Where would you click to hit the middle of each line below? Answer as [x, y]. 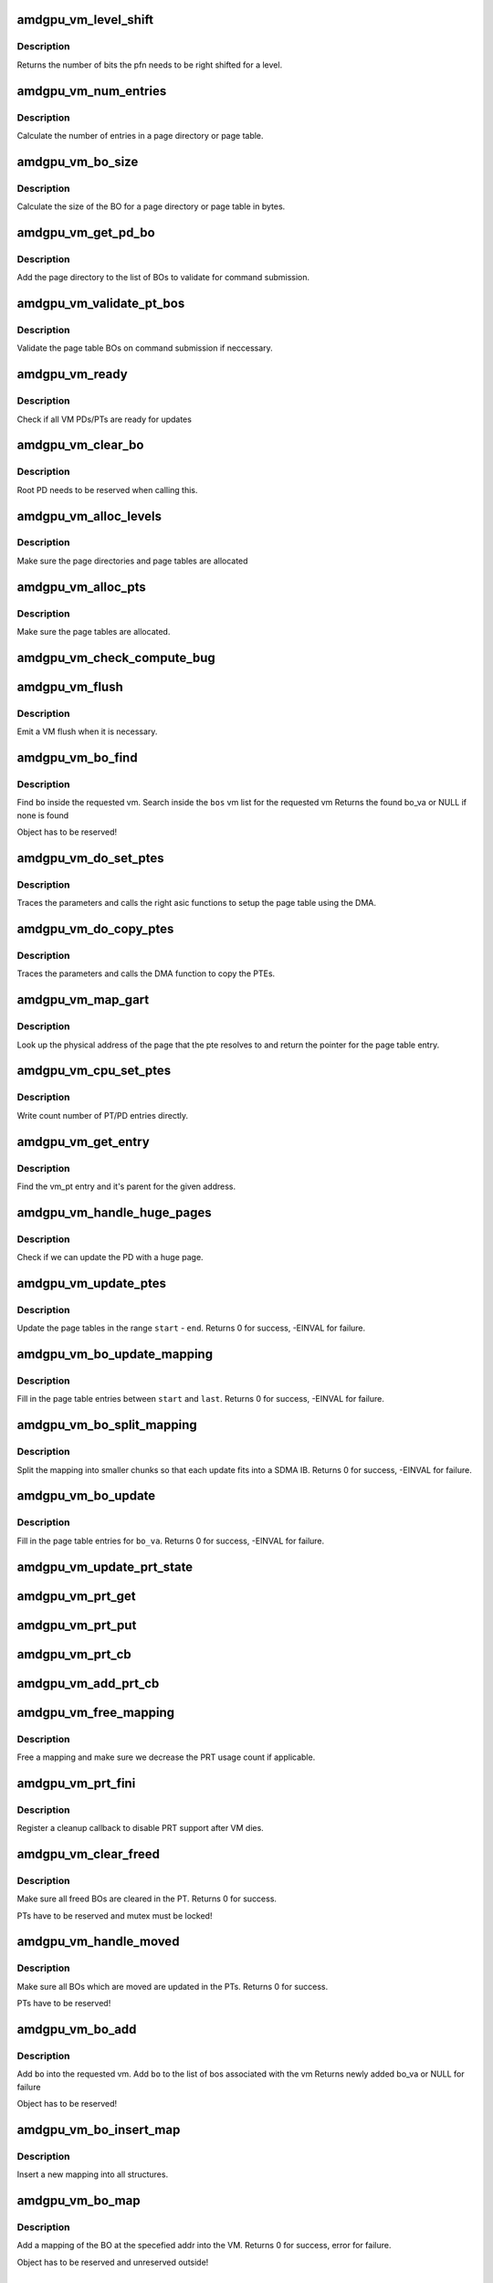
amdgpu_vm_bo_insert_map [99, 2129]
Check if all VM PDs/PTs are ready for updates [104, 419]
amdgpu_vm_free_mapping [96, 1712]
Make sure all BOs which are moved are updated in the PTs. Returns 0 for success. [173, 1986]
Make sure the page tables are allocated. [94, 632]
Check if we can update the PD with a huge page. [110, 1257]
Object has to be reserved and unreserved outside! [113, 2262]
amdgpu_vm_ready [72, 374]
